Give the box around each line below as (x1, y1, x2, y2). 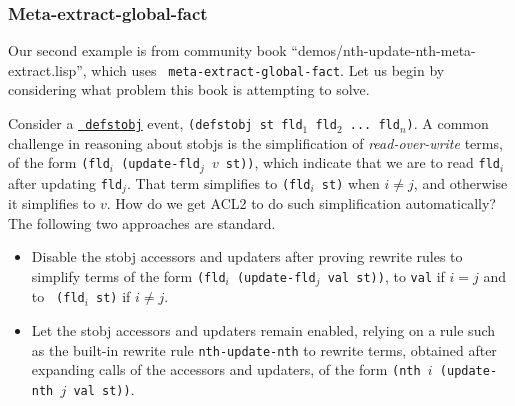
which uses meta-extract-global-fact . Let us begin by (91, 59, 445, 80)
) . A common (406, 113, 489, 134)
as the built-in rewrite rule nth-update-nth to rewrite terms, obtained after (31, 339, 497, 360)
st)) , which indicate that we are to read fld (225, 152, 501, 173)
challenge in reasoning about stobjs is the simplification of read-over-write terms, (8, 132, 503, 153)
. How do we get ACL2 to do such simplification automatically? (106, 193, 496, 214)
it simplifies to (8, 193, 96, 214)
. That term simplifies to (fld (126, 172, 311, 193)
